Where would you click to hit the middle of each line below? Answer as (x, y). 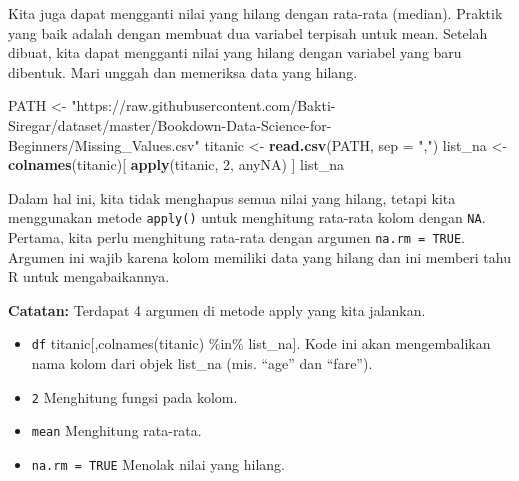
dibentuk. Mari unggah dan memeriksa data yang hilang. (183, 71)
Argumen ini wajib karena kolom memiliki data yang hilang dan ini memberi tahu (259, 256)
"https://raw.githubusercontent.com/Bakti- (203, 105)
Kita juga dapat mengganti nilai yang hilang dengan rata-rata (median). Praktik (255, 13)
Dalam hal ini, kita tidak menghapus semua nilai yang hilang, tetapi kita (232, 197)
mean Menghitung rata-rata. (116, 430)
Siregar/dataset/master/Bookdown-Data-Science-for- (170, 124)
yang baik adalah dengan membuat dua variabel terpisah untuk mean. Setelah (248, 32)
